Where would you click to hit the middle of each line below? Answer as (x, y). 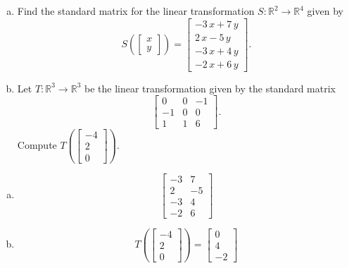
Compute (37, 144)
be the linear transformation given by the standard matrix (210, 88)
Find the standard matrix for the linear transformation (136, 11)
